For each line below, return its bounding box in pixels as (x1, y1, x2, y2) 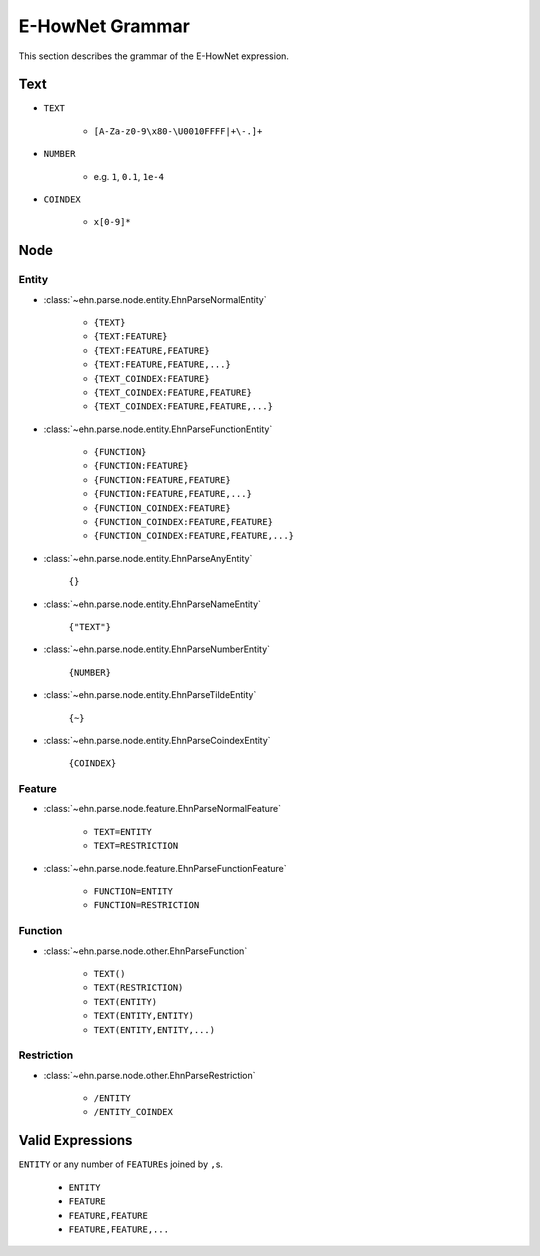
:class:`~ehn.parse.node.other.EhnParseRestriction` (43, 1069, 256, 1081)
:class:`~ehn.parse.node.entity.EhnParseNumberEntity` (43, 643, 270, 655)
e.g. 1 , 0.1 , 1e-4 (93, 170, 165, 182)
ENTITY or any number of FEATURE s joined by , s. (18, 1158, 224, 1170)
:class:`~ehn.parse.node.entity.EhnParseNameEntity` (43, 598, 262, 610)
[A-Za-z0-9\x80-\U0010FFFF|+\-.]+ (93, 125, 263, 137)
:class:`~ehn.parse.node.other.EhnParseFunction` (43, 945, 248, 957)
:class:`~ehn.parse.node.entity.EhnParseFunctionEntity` (43, 423, 273, 435)
